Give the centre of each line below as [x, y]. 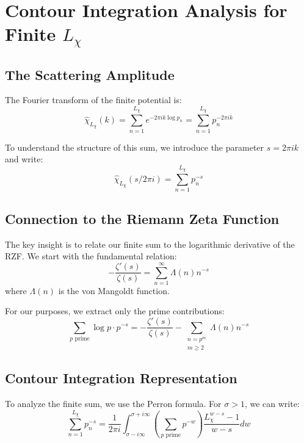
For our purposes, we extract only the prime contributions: [115, 311]
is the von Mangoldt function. [114, 290]
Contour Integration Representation [121, 378]
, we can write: [272, 404]
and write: [24, 159]
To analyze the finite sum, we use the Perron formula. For [113, 404]
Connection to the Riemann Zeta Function [142, 218]
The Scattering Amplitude [90, 74]
